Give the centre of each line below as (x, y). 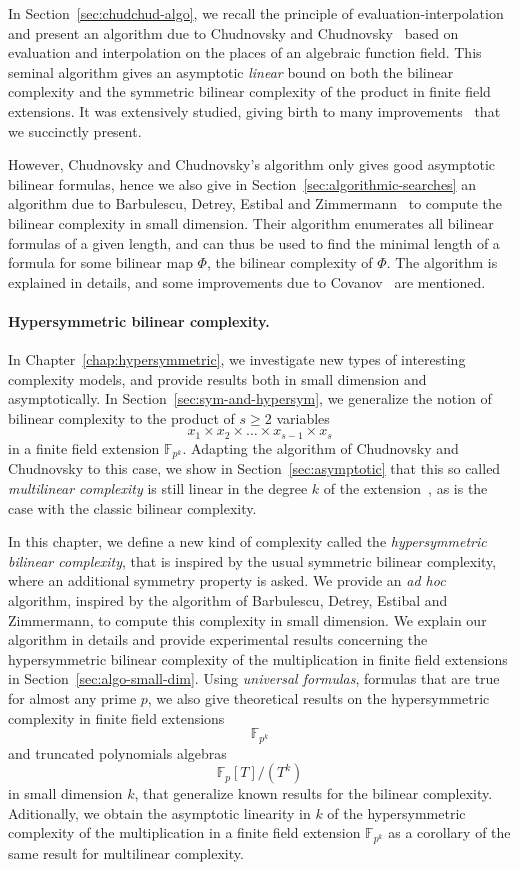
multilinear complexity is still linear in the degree (158, 487)
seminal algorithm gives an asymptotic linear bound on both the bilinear (231, 71)
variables (303, 417)
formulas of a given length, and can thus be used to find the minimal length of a (254, 242)
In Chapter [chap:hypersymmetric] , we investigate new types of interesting (237, 359)
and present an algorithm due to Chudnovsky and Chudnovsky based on (233, 32)
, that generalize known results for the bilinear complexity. (313, 793)
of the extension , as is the (405, 487)
